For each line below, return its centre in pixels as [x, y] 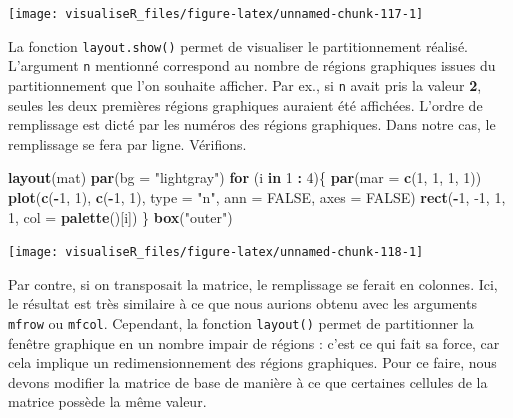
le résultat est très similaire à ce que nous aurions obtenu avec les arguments [242, 303]
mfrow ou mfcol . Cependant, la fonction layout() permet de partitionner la [241, 323]
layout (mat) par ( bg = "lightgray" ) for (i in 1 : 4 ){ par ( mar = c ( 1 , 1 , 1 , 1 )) [245, 177]
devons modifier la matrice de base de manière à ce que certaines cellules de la [248, 381]
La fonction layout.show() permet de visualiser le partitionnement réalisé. [238, 45]
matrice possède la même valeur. [107, 401]
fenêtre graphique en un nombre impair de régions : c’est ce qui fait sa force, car [254, 342]
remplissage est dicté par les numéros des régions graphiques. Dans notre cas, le [252, 124]
